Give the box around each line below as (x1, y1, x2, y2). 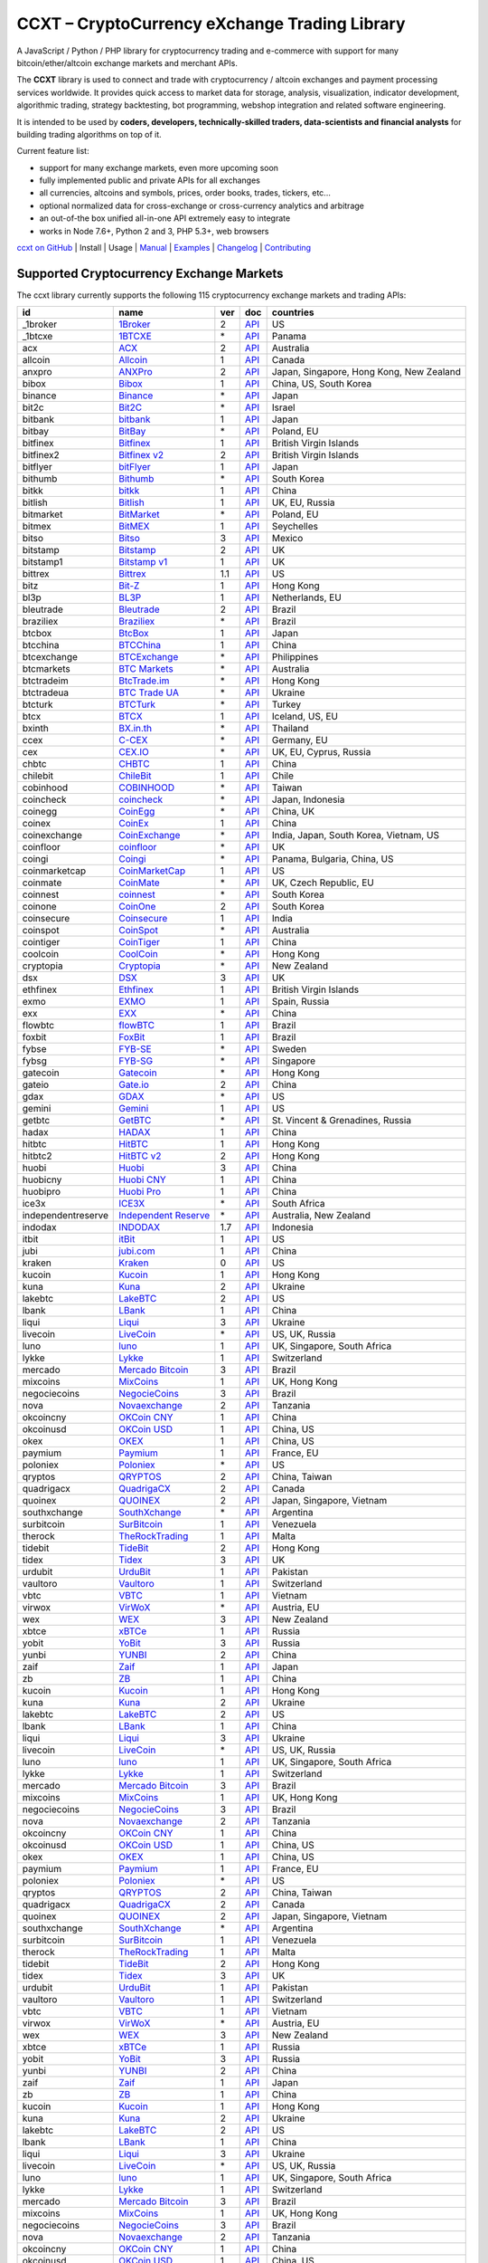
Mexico (271, 532, 304, 545)
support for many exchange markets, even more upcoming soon (39, 162, 279, 173)
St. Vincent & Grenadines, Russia (271, 1114, 411, 1127)
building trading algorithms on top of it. (16, 129, 162, 139)
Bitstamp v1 (118, 556, 168, 568)
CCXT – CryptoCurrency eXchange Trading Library (16, 14, 406, 33)
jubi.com (118, 1245, 155, 1257)
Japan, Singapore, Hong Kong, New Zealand (271, 366, 461, 378)
